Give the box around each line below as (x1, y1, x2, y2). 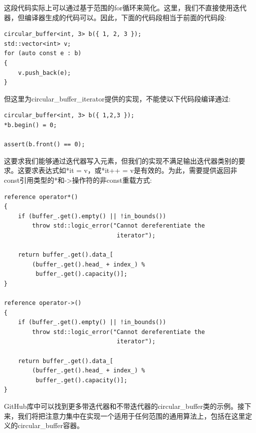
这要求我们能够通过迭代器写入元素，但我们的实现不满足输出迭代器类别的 (4, 155, 238, 166)
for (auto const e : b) (4, 50, 82, 57)
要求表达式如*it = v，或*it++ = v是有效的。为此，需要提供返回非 (24, 165, 237, 175)
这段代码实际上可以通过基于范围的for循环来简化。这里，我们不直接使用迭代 (4, 2, 247, 12)
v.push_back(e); (18, 69, 71, 76)
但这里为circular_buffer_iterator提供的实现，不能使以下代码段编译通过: (4, 93, 231, 103)
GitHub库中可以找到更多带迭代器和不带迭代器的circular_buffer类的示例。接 (4, 400, 245, 411)
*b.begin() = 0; (4, 121, 57, 129)
